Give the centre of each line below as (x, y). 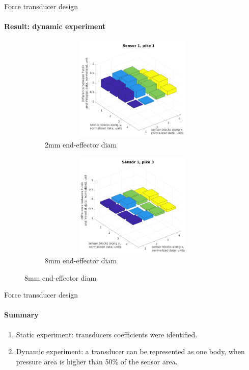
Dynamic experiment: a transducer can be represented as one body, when (130, 351)
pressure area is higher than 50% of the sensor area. (97, 361)
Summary (21, 315)
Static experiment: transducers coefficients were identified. (107, 334)
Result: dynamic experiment (55, 26)
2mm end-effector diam (81, 144)
